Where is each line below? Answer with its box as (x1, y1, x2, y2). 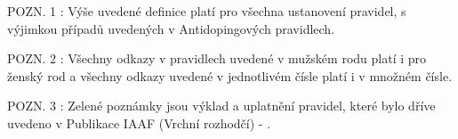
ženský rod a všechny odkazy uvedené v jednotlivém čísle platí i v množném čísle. (7, 66, 453, 85)
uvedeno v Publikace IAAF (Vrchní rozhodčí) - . (7, 113, 271, 132)
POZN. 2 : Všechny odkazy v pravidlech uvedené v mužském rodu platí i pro (7, 49, 427, 68)
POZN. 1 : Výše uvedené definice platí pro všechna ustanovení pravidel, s (7, 2, 406, 20)
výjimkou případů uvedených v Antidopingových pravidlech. (7, 19, 335, 37)
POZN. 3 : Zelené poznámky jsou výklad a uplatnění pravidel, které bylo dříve (7, 96, 436, 115)
